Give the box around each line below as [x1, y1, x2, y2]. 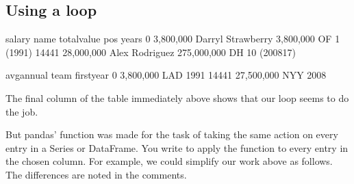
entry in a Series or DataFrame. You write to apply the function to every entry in [5, 140, 349, 155]
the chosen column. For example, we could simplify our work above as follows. [5, 154, 333, 168]
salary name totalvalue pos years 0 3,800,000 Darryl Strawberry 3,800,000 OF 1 [5, 31, 340, 46]
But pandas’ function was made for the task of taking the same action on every [5, 127, 338, 142]
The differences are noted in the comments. [5, 167, 187, 181]
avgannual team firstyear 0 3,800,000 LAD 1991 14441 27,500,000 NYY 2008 [5, 68, 327, 82]
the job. [5, 104, 38, 118]
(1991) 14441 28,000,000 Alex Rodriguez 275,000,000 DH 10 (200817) [5, 44, 296, 59]
